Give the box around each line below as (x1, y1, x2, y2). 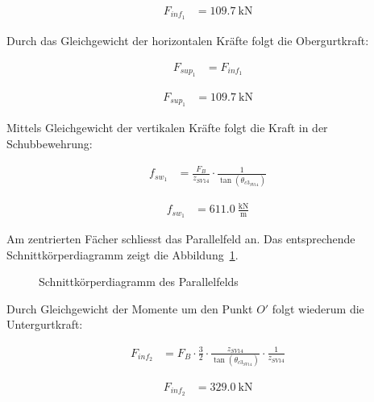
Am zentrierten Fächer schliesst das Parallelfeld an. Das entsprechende (6, 230, 355, 247)
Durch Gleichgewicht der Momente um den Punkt (6, 300, 253, 317)
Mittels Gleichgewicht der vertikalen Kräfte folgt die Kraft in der (6, 119, 328, 136)
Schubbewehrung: (6, 135, 93, 151)
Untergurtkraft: (6, 316, 83, 333)
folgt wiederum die (272, 300, 364, 317)
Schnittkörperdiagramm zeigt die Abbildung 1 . (6, 246, 239, 263)
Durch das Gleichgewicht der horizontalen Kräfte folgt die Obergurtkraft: (6, 31, 369, 48)
